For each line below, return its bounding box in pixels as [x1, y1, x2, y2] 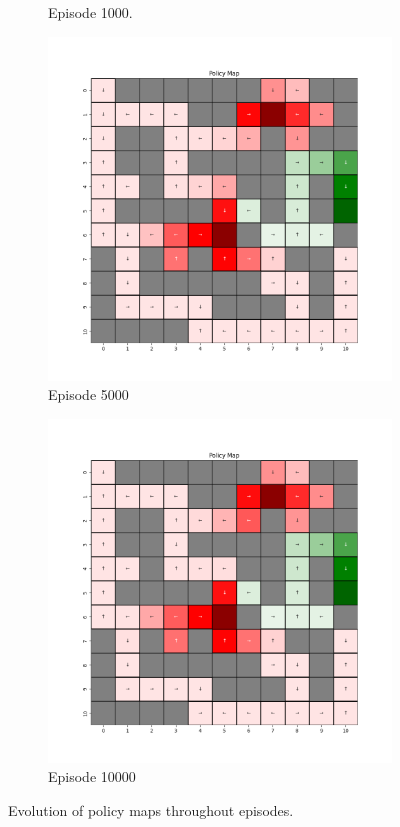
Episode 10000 [48, 766, 136, 787]
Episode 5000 [48, 384, 129, 405]
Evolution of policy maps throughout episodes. [8, 799, 294, 820]
